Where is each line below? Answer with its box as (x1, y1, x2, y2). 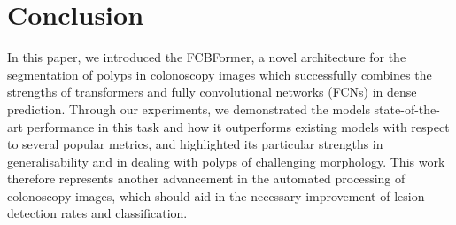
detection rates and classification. (7, 204, 188, 222)
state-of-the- (374, 99, 440, 118)
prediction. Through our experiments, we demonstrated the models (7, 99, 370, 118)
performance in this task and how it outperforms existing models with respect (27, 117, 450, 136)
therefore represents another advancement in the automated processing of (7, 169, 406, 188)
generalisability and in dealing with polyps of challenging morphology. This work (7, 151, 445, 170)
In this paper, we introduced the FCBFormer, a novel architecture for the (7, 48, 406, 66)
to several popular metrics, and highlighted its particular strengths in (7, 135, 383, 153)
